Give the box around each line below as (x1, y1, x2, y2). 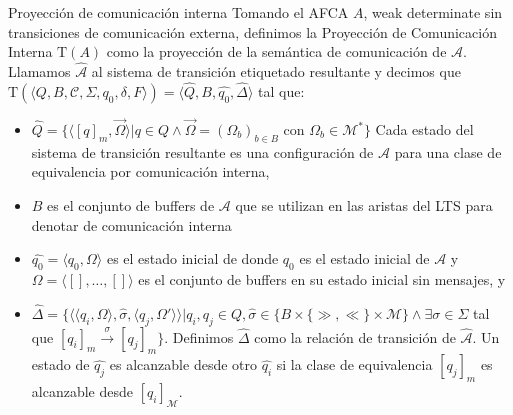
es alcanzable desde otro (109, 354, 258, 375)
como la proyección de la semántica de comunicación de (106, 41, 447, 62)
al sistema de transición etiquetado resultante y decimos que (91, 61, 461, 81)
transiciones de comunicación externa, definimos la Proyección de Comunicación (8, 21, 497, 42)
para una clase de (394, 141, 502, 162)
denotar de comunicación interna (31, 214, 232, 235)
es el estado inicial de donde (106, 248, 279, 269)
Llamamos (8, 61, 71, 81)
